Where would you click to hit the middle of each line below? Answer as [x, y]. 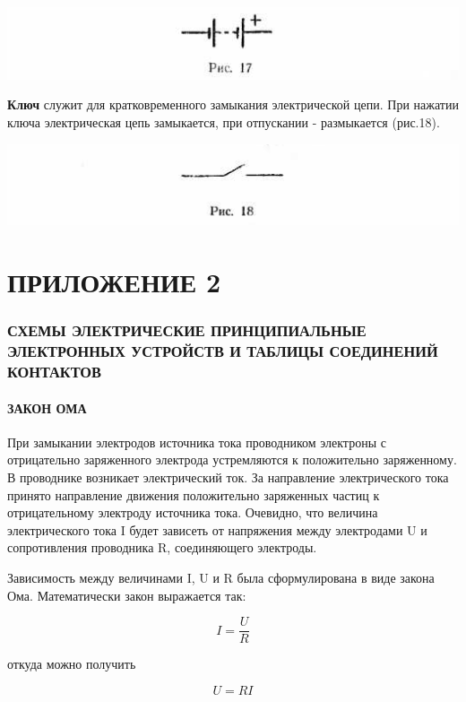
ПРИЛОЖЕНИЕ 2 [114, 282]
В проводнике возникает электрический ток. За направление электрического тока [228, 477]
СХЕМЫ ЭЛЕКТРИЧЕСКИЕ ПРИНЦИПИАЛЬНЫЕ [187, 330]
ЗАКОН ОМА [47, 407]
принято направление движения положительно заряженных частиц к [194, 494]
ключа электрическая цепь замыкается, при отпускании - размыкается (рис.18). [224, 121]
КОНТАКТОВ [55, 372]
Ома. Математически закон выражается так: [127, 595]
